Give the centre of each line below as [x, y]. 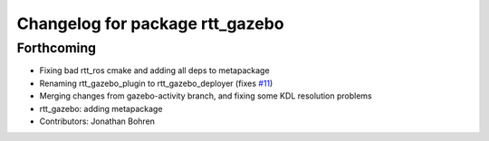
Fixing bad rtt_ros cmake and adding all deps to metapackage [155, 70]
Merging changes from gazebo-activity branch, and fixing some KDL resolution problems [206, 96]
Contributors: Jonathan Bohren [97, 121]
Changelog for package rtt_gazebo [150, 23]
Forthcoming [57, 48]
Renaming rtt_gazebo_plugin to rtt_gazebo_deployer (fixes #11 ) [156, 83]
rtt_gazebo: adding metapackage [101, 108]
